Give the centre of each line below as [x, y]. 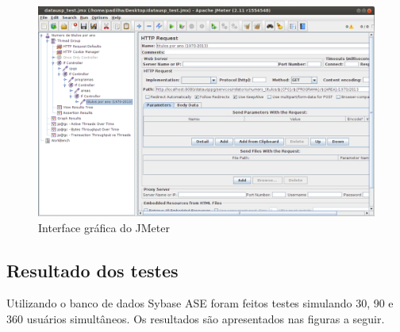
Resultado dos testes [92, 270]
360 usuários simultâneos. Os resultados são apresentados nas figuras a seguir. [196, 318]
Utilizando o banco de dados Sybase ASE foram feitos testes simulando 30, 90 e [200, 303]
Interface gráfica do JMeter [104, 227]
